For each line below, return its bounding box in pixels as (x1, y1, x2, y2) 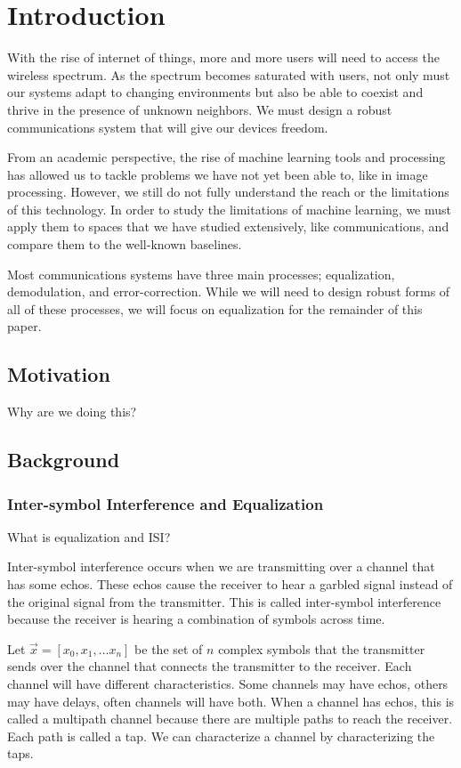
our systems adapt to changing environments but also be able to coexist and (7, 83, 424, 101)
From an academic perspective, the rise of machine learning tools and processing (7, 148, 446, 166)
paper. (7, 317, 42, 335)
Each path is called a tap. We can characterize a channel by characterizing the (7, 726, 435, 745)
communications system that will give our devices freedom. (7, 117, 328, 136)
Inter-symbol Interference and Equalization (7, 492, 324, 514)
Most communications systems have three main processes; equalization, (7, 264, 395, 283)
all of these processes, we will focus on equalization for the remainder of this (7, 299, 423, 318)
